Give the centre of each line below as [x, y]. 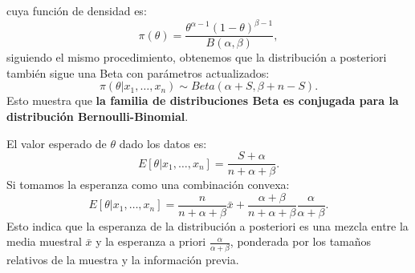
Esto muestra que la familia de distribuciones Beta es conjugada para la [203, 100]
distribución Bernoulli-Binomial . [98, 116]
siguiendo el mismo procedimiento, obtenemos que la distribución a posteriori [197, 57]
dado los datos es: [163, 143]
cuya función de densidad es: [77, 10]
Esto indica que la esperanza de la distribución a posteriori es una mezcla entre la [207, 225]
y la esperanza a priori [151, 241]
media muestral [44, 241]
